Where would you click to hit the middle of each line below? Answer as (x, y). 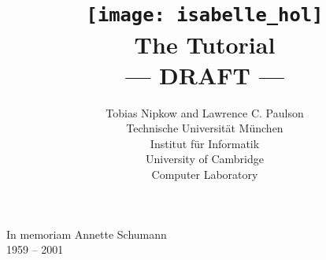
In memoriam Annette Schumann (87, 234)
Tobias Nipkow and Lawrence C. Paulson (205, 112)
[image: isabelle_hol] (205, 15)
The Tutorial (205, 44)
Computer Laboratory (205, 174)
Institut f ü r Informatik (205, 143)
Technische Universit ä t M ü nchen (205, 128)
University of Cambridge (205, 159)
